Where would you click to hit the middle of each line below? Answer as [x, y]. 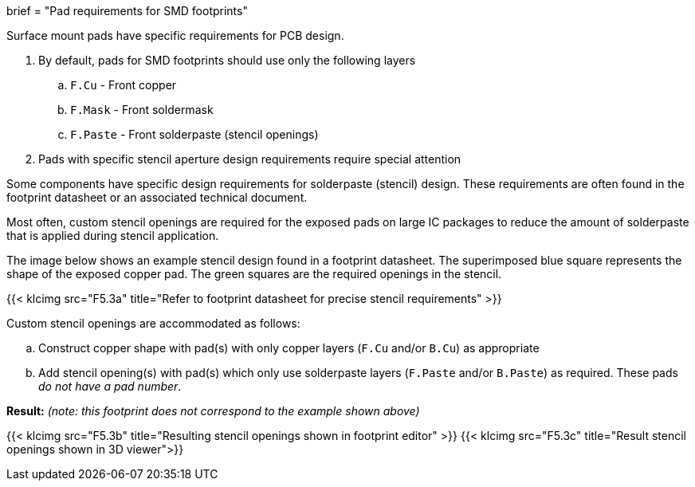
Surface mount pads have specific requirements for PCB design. [175, 35]
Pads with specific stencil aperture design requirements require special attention [250, 159]
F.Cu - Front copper [124, 85]
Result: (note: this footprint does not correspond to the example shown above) [213, 411]
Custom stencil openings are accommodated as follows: [153, 323]
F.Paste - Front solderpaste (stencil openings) [194, 134]
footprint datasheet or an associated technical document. [157, 197]
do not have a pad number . [110, 386]
